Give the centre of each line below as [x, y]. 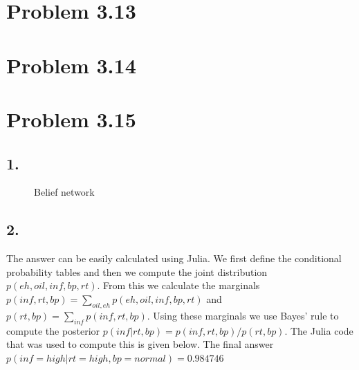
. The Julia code [319, 330]
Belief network [64, 192]
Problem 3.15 [71, 119]
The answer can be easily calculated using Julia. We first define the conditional [174, 258]
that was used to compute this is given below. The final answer [140, 344]
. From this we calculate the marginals [178, 285]
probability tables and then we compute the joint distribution [137, 271]
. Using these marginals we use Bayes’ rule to [243, 315]
